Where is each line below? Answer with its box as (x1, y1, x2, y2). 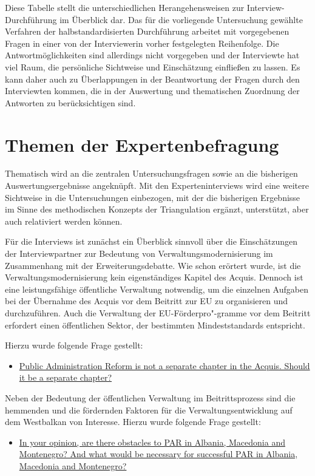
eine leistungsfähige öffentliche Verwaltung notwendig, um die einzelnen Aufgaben (5, 282, 308, 295)
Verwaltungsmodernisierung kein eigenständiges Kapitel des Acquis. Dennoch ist (5, 271, 303, 284)
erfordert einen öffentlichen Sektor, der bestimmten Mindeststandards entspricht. (5, 318, 305, 331)
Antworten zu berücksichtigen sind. (5, 96, 136, 109)
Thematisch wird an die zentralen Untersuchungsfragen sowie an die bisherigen (5, 167, 298, 180)
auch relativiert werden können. (5, 214, 123, 227)
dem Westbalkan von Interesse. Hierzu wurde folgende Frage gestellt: (5, 415, 261, 428)
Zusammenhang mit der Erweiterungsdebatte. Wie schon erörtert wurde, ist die (5, 259, 301, 271)
